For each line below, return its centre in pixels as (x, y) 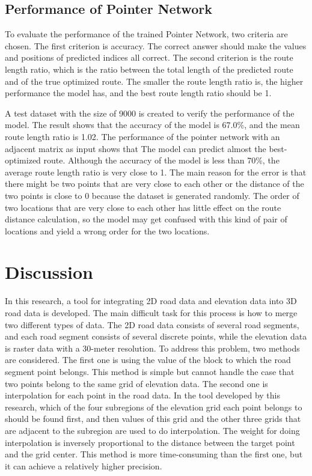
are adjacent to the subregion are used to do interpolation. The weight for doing (152, 430)
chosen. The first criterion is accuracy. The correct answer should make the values (156, 45)
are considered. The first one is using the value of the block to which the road (148, 360)
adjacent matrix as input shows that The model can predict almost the (136, 148)
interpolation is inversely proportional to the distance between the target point (150, 442)
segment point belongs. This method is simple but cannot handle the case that (150, 371)
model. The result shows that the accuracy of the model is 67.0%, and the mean (152, 125)
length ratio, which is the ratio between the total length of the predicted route (149, 69)
